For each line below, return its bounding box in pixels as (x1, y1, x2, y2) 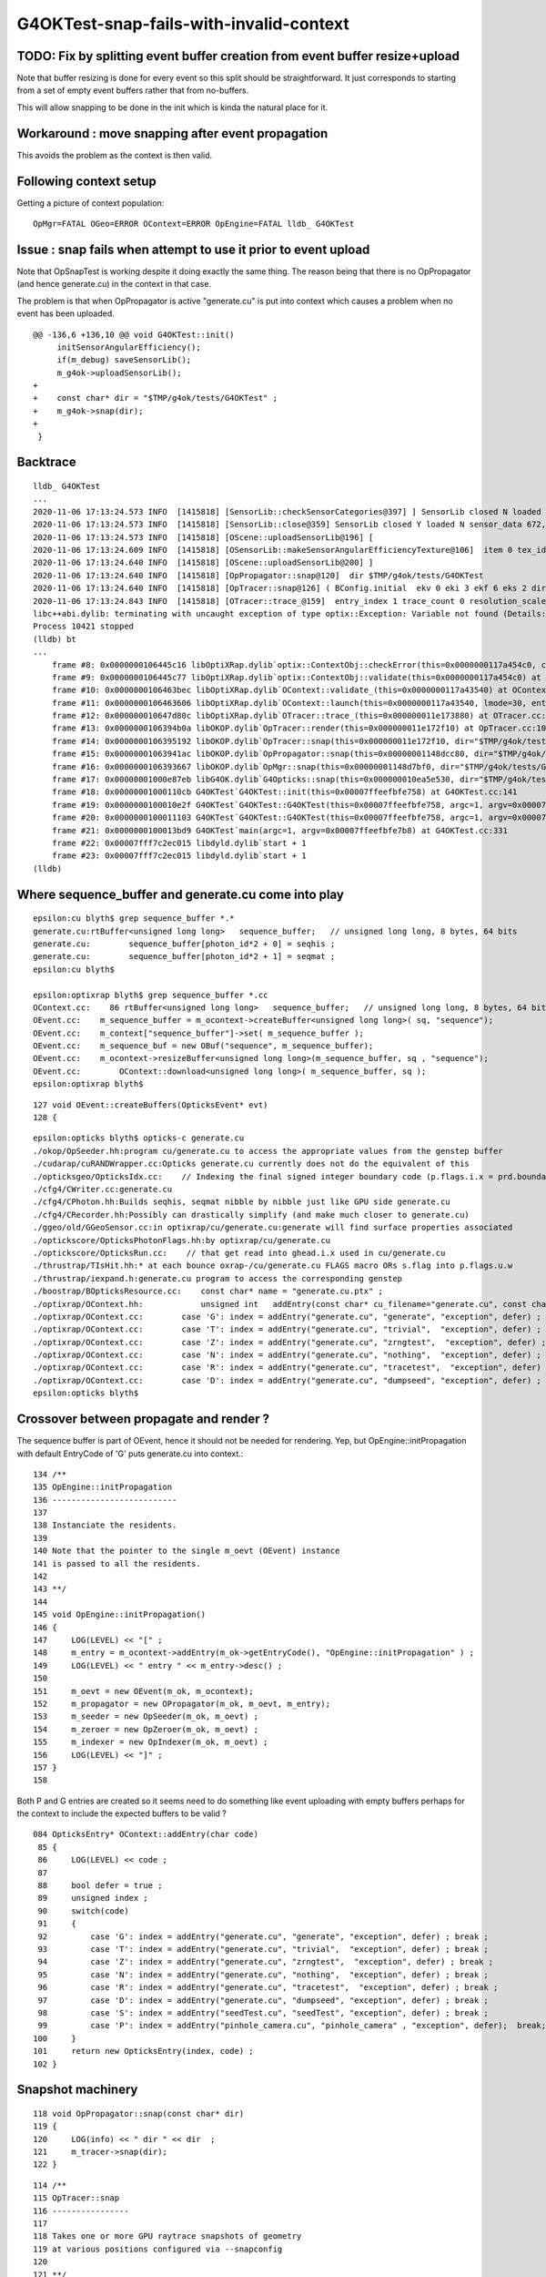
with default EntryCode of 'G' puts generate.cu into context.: (16, 1448, 244, 1459)
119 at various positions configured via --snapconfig (33, 2243, 283, 2254)
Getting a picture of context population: (16, 197, 165, 209)
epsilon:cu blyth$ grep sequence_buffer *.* (33, 914, 236, 924)
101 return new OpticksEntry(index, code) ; (33, 2046, 254, 2057)
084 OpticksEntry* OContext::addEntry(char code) (33, 1829, 259, 1840)
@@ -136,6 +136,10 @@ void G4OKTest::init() (33, 329, 236, 340)
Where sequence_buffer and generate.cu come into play (16, 886, 345, 902)
